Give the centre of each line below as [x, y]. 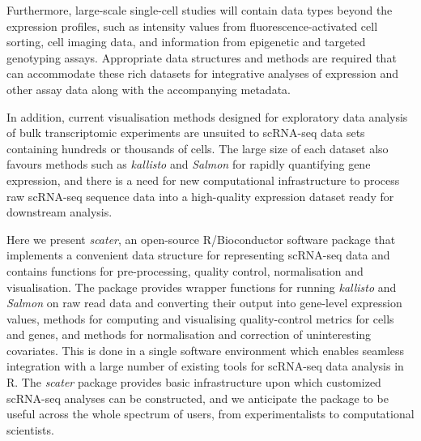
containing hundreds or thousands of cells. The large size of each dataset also [198, 148]
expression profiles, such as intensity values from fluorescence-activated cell [192, 26]
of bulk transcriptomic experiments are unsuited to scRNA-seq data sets [186, 133]
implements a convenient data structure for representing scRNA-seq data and [198, 255]
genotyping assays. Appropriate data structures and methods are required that [202, 57]
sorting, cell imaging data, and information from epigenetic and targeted [186, 42]
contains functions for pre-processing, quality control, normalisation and [185, 270]
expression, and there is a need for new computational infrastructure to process [203, 180]
